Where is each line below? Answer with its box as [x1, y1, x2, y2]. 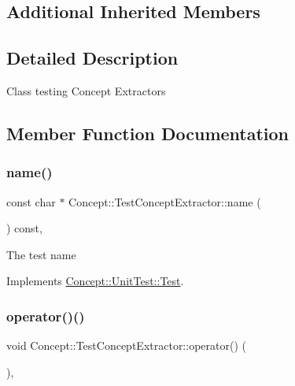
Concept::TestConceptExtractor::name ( [68, 193, 261, 210]
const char [6, 193, 56, 210]
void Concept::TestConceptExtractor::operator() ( [6, 337, 246, 354]
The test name [6, 246, 76, 262]
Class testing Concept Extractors [6, 82, 166, 98]
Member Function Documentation [6, 121, 289, 145]
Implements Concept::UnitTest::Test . [6, 273, 184, 289]
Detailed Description [6, 46, 179, 70]
